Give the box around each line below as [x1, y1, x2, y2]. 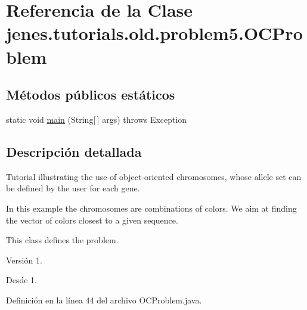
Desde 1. [6, 274, 37, 286]
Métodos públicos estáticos [6, 85, 175, 104]
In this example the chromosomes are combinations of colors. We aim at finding [6, 201, 297, 214]
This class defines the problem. [6, 234, 119, 246]
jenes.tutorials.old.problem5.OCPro [6, 21, 303, 45]
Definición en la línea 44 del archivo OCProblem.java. [6, 293, 202, 306]
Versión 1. [6, 253, 42, 266]
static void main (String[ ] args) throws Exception [6, 113, 187, 125]
